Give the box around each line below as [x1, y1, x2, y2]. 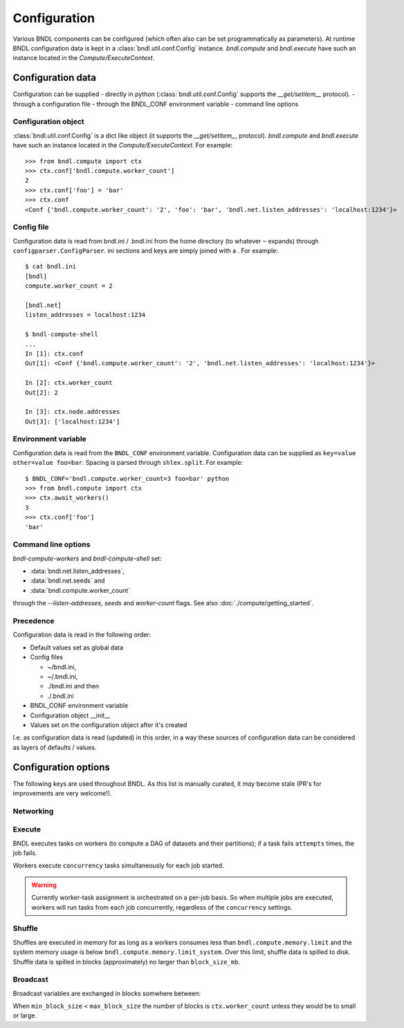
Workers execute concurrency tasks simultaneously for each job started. [12, 861, 224, 870]
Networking [12, 806, 54, 816]
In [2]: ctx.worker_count [25, 379, 113, 387]
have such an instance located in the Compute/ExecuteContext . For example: [12, 141, 233, 149]
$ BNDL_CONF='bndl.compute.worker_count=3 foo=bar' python [25, 475, 230, 482]
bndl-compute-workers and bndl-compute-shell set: [12, 554, 162, 562]
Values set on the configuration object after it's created [30, 720, 187, 729]
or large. [12, 1011, 37, 1020]
